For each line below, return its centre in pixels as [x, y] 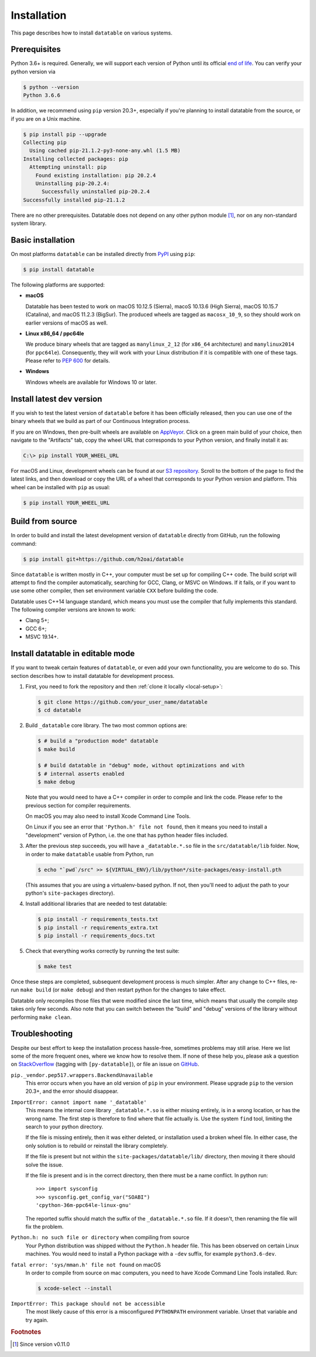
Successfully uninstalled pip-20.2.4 [96, 192]
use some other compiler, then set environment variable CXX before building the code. [114, 591]
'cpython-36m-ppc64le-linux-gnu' [84, 1205]
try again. [37, 1320]
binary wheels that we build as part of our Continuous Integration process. [100, 421]
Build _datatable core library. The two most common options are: [106, 725]
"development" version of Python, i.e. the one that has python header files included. [127, 835]
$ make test [55, 966]
